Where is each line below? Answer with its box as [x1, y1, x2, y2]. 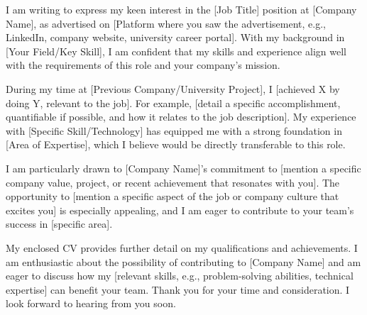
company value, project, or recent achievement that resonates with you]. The [6, 175, 340, 189]
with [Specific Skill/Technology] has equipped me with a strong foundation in [6, 123, 342, 138]
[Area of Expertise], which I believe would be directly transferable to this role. [6, 137, 346, 152]
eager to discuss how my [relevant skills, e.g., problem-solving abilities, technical [6, 268, 354, 283]
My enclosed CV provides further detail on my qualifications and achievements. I [6, 240, 358, 255]
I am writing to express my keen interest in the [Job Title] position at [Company [6, 2, 357, 16]
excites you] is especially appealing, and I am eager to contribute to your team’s [6, 202, 354, 217]
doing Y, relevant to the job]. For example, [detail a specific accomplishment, [6, 95, 341, 110]
